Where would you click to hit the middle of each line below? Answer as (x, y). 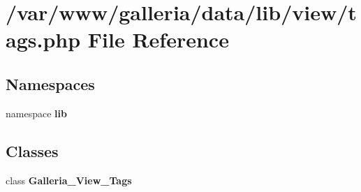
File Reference (158, 39)
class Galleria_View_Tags (69, 180)
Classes (32, 150)
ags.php (43, 39)
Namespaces (50, 83)
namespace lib (36, 113)
